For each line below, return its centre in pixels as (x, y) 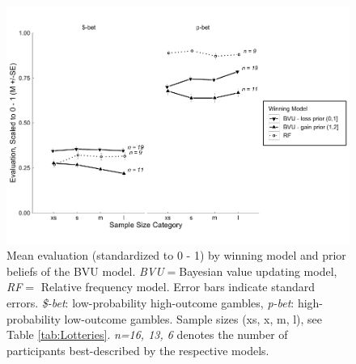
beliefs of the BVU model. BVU (85, 271)
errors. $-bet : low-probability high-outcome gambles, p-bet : (150, 302)
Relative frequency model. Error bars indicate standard (178, 287)
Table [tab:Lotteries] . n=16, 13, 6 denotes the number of (147, 334)
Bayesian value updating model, (258, 271)
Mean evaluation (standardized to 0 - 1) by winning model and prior (176, 255)
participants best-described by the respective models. (138, 350)
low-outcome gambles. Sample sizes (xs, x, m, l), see (193, 318)
